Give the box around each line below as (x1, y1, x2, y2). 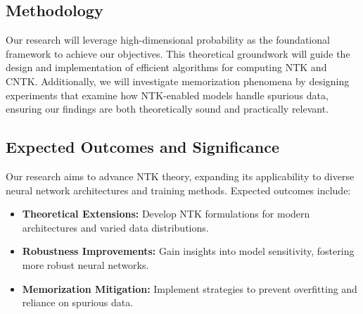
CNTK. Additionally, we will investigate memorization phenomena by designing (6, 73, 350, 88)
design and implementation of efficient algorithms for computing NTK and (6, 60, 327, 75)
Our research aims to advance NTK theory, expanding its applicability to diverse (6, 168, 355, 183)
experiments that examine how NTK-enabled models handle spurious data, (6, 87, 329, 102)
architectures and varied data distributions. (22, 220, 209, 234)
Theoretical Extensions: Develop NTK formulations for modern (22, 206, 310, 221)
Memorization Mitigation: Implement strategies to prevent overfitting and (22, 281, 357, 296)
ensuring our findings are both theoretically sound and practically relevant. (6, 101, 329, 116)
